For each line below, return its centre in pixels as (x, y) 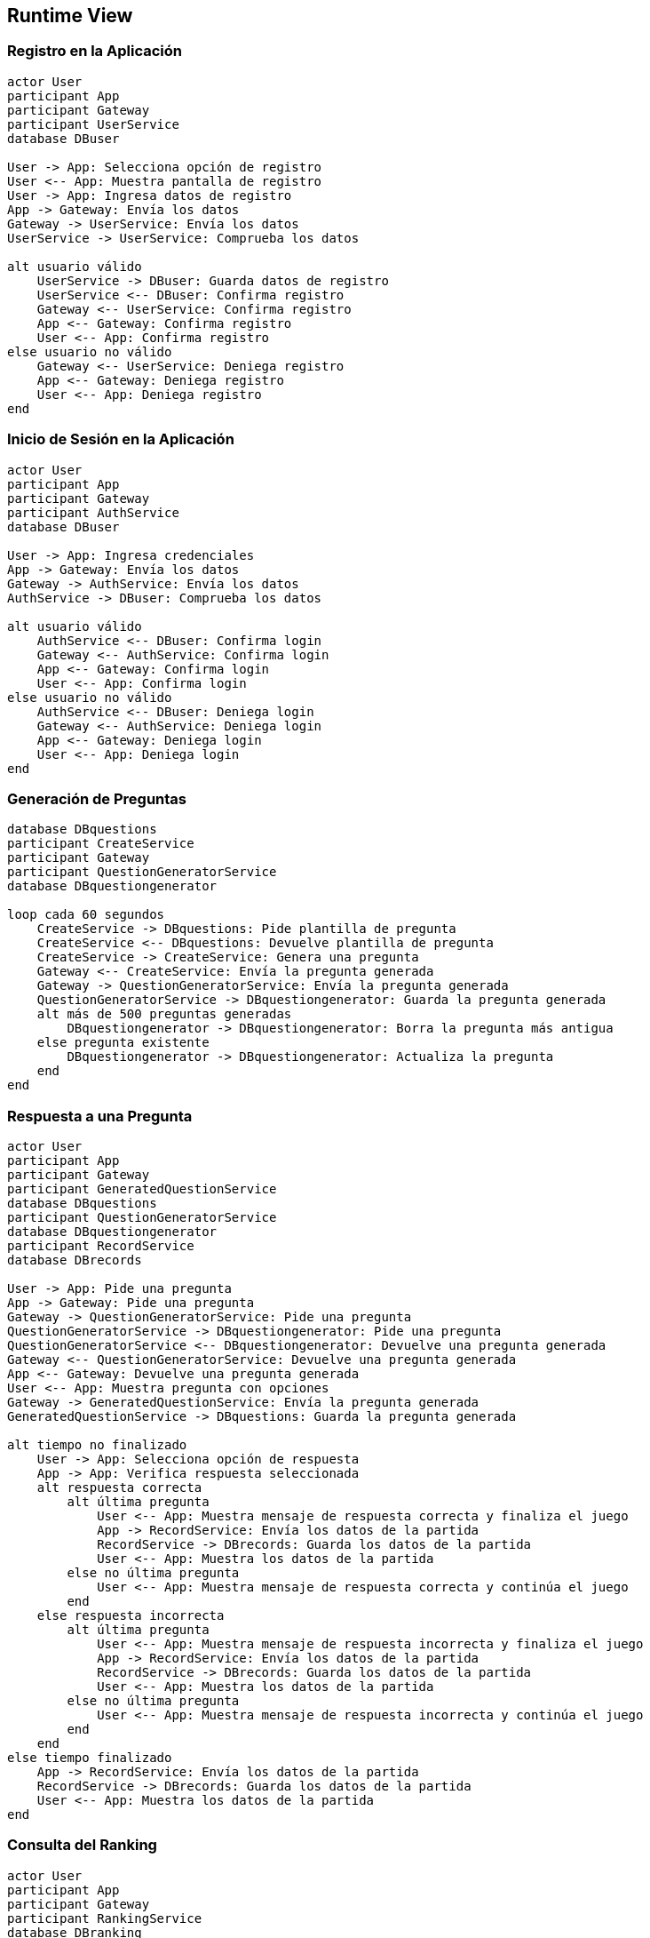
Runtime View (70, 16)
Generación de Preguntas (97, 798)
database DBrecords (75, 1260)
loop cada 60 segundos (86, 915)
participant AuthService (93, 512)
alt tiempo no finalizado (97, 1445)
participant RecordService (101, 1246)
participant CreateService (101, 844)
